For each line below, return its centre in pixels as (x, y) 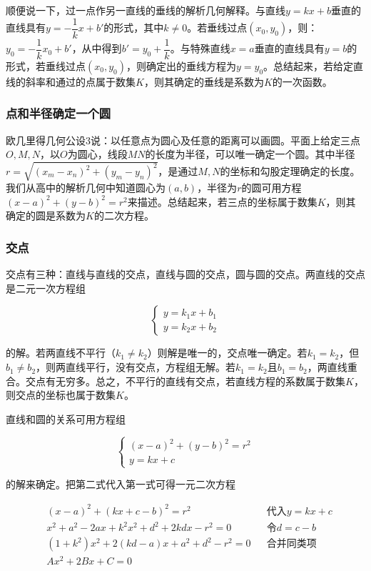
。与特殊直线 (200, 48)
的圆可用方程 (271, 188)
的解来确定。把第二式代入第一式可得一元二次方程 (121, 484)
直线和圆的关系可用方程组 (66, 418)
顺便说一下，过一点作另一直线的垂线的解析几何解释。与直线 (146, 10)
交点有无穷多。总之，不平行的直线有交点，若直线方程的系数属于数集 (185, 381)
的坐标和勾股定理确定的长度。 (290, 171)
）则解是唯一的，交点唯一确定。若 (227, 353)
